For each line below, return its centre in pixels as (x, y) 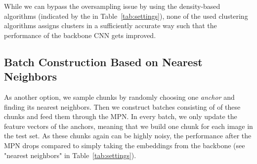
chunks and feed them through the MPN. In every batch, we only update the (121, 116)
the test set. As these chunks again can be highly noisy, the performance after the (128, 136)
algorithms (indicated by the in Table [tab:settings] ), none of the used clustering (126, 16)
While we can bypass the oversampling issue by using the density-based (112, 6)
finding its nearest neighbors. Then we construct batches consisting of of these (122, 106)
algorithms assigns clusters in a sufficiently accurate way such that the (110, 25)
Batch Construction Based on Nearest (103, 61)
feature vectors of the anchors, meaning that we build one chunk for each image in (128, 126)
